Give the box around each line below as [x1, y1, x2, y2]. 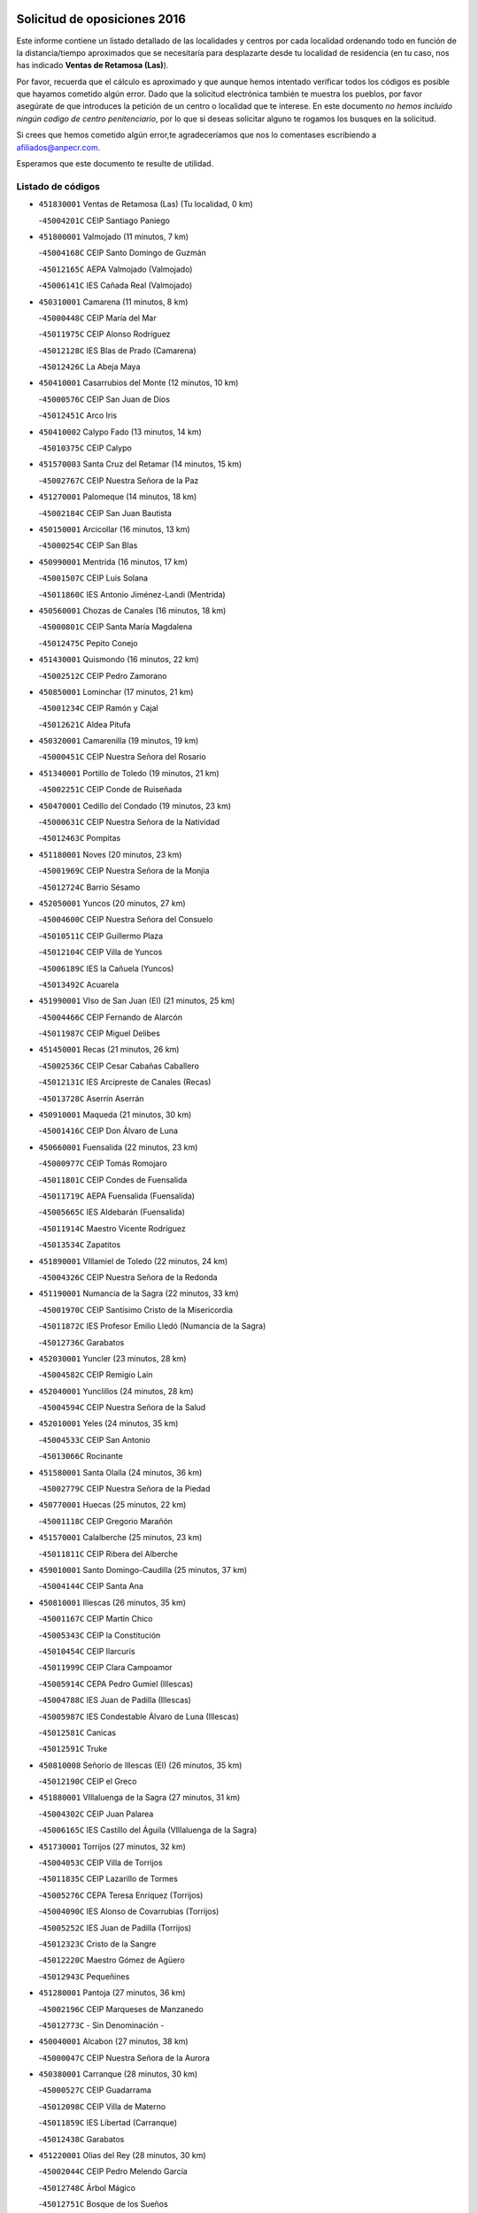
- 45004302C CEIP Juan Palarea [38, 1808, 154, 1819]
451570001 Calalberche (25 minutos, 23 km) [38, 1532, 203, 1543]
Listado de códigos [16, 180, 101, 192]
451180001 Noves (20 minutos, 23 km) [38, 849, 182, 860]
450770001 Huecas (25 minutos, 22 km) [38, 1500, 187, 1510]
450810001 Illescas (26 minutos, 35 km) [38, 1597, 186, 1608]
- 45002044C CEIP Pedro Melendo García [38, 2166, 188, 2177]
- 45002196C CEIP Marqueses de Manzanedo [38, 2003, 204, 2014]
